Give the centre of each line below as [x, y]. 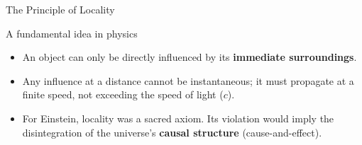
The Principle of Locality [60, 9]
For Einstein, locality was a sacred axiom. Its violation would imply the [178, 118]
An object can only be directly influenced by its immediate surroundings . [190, 57]
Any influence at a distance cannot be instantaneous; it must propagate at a [188, 80]
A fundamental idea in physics [72, 33]
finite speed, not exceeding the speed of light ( [123, 94]
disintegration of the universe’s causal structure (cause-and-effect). [172, 132]
